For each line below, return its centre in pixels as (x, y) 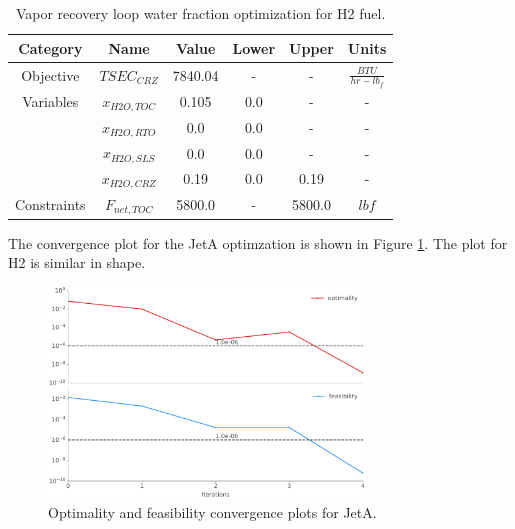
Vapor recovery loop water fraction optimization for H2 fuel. (200, 13)
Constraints (50, 204)
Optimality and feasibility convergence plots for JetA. (212, 512)
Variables (50, 101)
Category (50, 47)
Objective (50, 74)
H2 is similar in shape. (77, 262)
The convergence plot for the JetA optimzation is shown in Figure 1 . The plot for (258, 242)
